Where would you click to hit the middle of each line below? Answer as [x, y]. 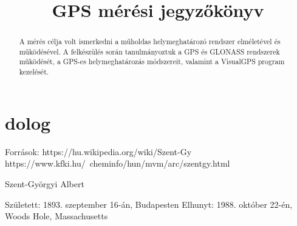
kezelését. [34, 72]
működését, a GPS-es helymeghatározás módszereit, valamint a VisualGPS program [152, 61]
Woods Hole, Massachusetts [56, 216]
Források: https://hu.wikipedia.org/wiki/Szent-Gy [98, 151]
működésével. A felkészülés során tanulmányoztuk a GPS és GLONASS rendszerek [149, 51]
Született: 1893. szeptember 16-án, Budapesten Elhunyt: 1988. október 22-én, [149, 204]
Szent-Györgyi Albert [45, 183]
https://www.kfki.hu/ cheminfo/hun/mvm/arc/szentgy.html [118, 163]
